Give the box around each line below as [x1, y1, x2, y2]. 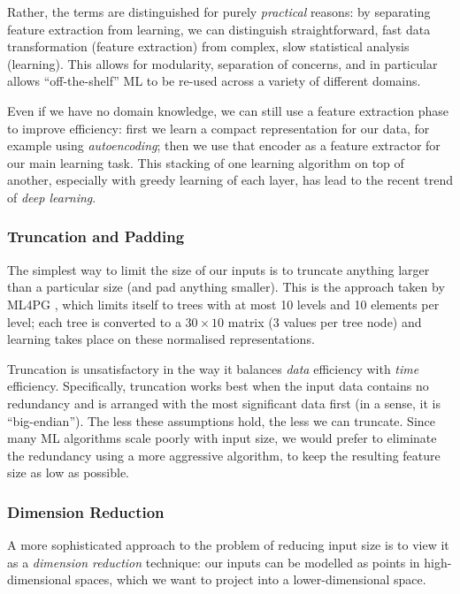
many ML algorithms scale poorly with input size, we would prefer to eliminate [7, 429, 437, 447]
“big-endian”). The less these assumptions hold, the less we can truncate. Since [7, 411, 435, 430]
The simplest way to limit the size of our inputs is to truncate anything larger [7, 260, 430, 278]
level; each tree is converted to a [7, 312, 181, 331]
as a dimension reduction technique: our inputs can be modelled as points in [7, 552, 420, 571]
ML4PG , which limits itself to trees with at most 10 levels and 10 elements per [7, 294, 440, 313]
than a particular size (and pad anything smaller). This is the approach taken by [7, 278, 445, 296]
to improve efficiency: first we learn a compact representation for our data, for [7, 118, 430, 137]
